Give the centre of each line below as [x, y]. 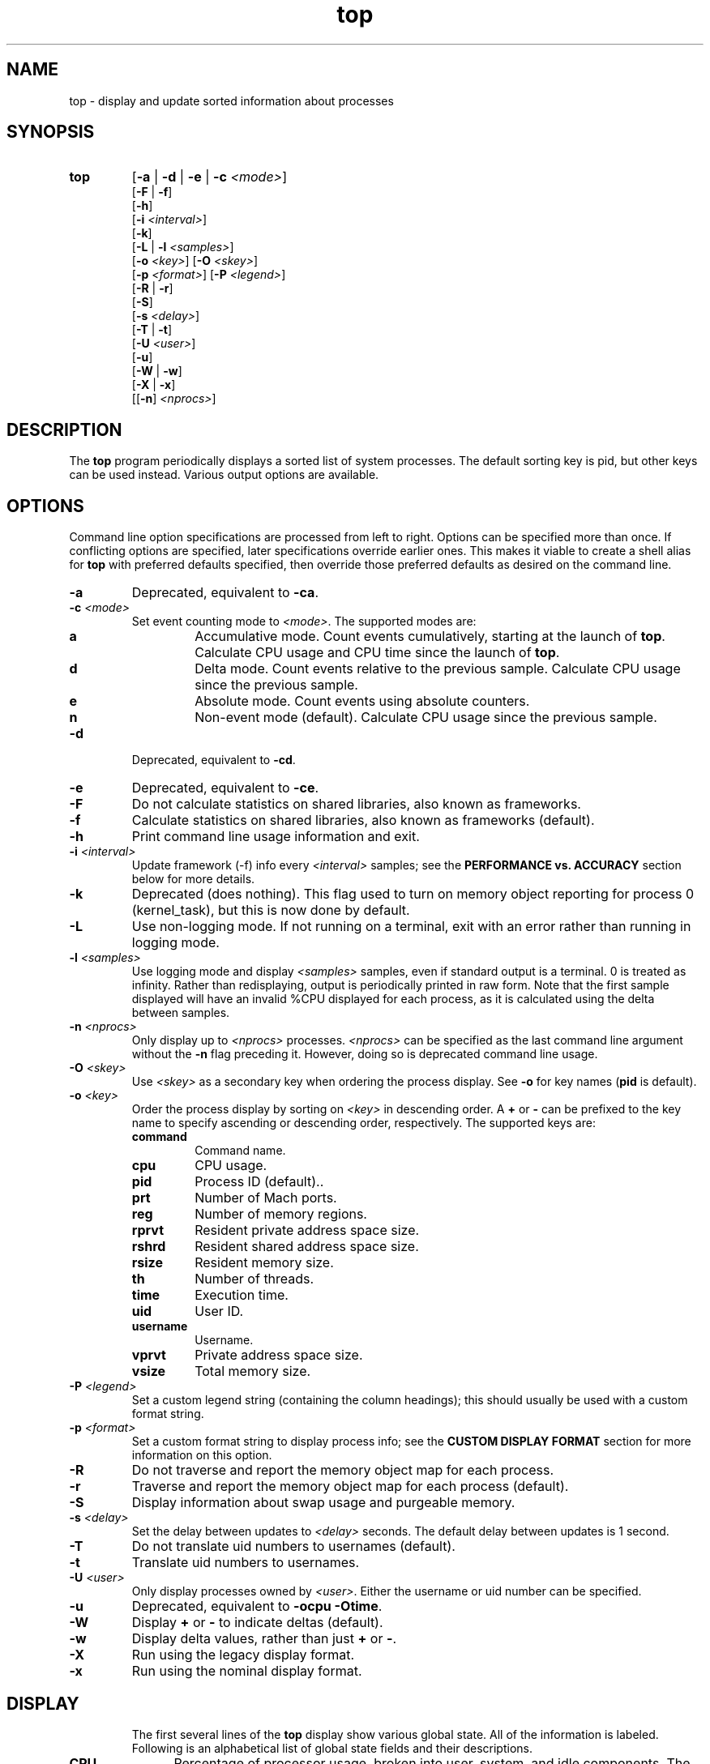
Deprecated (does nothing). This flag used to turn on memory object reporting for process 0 [413, 894]
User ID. [219, 1311]
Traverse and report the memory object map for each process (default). [350, 1486]
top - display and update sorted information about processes [231, 100]
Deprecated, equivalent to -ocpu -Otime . [257, 1606]
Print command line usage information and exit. [276, 837]
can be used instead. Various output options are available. [224, 475]
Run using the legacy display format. [243, 1655]
